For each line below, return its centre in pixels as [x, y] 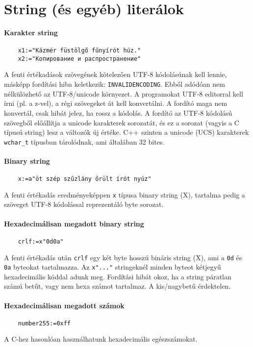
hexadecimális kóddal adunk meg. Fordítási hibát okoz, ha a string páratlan [118, 276]
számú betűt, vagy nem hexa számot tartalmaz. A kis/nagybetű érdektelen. [117, 286]
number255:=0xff [44, 323]
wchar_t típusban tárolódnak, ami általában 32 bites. [84, 141]
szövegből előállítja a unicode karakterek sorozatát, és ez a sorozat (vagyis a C [122, 122]
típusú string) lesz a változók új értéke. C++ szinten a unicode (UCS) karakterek [126, 132]
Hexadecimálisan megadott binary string [74, 223]
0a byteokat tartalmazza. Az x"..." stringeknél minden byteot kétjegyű [113, 267]
